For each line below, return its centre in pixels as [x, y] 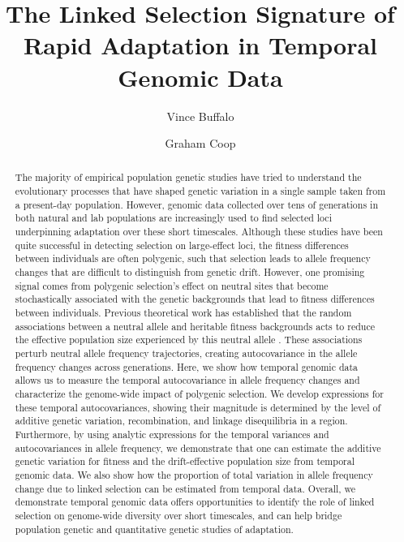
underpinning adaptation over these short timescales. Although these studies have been [199, 232]
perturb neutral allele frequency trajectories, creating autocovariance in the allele [186, 353]
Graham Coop [200, 143]
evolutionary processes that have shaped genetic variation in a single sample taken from [200, 191]
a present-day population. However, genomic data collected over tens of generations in [196, 204]
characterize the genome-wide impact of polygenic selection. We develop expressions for [199, 393]
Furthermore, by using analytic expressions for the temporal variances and [172, 434]
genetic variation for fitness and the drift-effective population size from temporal [185, 461]
